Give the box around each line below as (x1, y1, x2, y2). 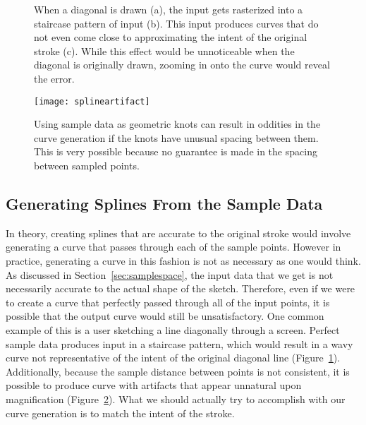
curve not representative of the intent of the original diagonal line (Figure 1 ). (6, 350, 341, 365)
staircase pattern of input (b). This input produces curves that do (34, 16, 319, 30)
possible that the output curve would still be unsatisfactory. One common (6, 309, 324, 323)
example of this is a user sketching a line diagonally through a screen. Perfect (6, 322, 340, 337)
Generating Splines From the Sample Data (6, 192, 323, 214)
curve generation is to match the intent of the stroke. (6, 405, 235, 420)
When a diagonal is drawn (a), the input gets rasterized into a (34, 2, 303, 16)
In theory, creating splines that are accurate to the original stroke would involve (6, 225, 351, 240)
